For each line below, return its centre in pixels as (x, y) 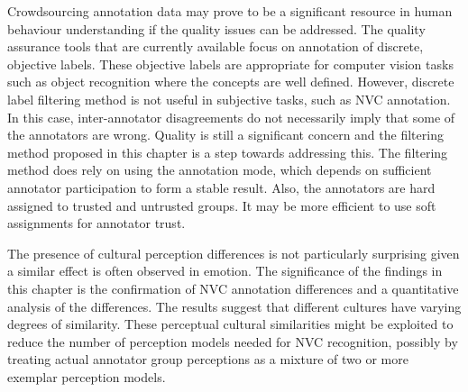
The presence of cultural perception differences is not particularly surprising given (234, 253)
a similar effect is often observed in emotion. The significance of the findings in (225, 271)
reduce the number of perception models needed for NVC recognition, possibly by (233, 341)
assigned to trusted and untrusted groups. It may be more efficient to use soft (222, 205)
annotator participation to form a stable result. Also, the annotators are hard (221, 187)
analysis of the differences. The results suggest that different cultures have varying (234, 306)
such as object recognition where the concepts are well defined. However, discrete (231, 82)
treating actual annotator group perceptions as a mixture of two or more (208, 359)
